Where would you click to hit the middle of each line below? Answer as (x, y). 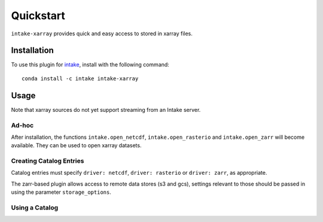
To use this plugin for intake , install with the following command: (90, 65)
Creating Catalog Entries (48, 161)
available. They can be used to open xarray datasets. (76, 145)
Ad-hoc (22, 125)
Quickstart (38, 16)
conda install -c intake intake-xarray (80, 78)
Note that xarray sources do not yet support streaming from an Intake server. (106, 110)
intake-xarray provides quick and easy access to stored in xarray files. (102, 34)
